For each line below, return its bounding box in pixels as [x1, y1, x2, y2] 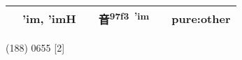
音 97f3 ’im [98, 9, 150, 28]
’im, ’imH [22, 10, 76, 27]
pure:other [171, 10, 231, 27]
